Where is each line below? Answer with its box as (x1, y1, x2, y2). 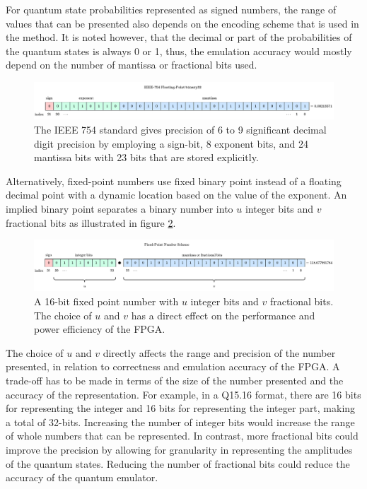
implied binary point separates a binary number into (6, 201, 233, 216)
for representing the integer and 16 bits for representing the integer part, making (6, 401, 356, 416)
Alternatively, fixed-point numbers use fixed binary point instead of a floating (6, 173, 342, 188)
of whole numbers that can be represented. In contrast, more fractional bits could (6, 428, 359, 443)
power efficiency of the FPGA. (34, 322, 165, 336)
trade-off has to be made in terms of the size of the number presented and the (6, 372, 344, 387)
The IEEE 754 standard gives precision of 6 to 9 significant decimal (34, 122, 327, 136)
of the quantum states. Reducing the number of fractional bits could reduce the (6, 456, 350, 471)
